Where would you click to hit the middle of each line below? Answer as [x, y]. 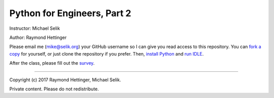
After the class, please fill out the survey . [52, 63]
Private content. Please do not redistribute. [54, 89]
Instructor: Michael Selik [35, 28]
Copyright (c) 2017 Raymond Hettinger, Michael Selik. [65, 80]
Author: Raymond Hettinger [38, 37]
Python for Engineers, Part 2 [70, 13]
